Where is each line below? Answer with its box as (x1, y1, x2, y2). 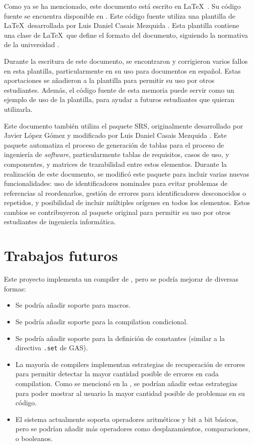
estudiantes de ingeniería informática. (4, 216, 116, 227)
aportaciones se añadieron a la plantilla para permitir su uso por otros (4, 75, 215, 85)
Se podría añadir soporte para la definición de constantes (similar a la (15, 333, 225, 343)
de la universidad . (4, 39, 59, 50)
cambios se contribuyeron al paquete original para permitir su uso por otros (4, 207, 231, 217)
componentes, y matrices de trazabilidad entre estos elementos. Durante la (4, 158, 227, 169)
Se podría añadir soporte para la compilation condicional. (15, 316, 188, 326)
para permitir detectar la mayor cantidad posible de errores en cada (15, 368, 219, 379)
